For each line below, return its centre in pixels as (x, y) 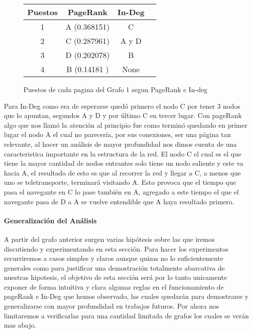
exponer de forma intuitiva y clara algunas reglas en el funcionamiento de (114, 286)
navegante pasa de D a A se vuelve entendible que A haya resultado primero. (119, 201)
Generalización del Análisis (50, 220)
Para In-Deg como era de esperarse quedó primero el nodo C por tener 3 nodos (122, 106)
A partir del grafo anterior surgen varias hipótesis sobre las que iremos (109, 239)
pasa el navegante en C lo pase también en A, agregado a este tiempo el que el (121, 191)
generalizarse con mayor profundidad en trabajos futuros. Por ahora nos (112, 306)
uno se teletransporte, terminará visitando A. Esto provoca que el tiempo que (120, 182)
